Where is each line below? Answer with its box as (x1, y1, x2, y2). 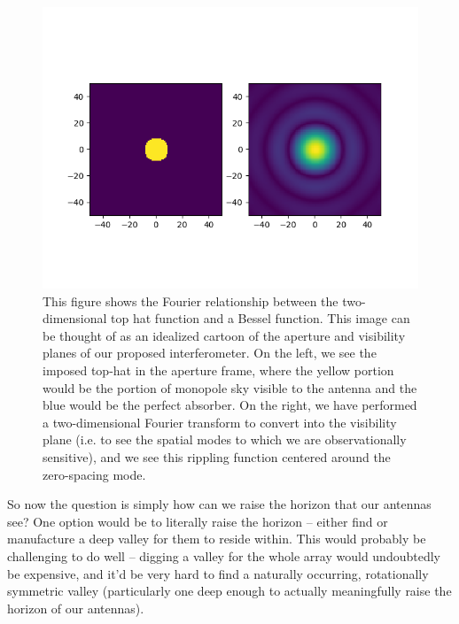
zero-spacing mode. (43, 465, 146, 483)
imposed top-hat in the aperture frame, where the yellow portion (43, 360, 394, 379)
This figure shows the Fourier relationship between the (43, 291, 338, 310)
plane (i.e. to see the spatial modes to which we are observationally (43, 430, 407, 449)
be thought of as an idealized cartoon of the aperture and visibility (43, 326, 406, 344)
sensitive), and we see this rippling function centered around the (43, 447, 391, 466)
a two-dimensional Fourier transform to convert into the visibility (43, 412, 397, 431)
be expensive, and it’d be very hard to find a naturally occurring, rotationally (7, 564, 429, 582)
